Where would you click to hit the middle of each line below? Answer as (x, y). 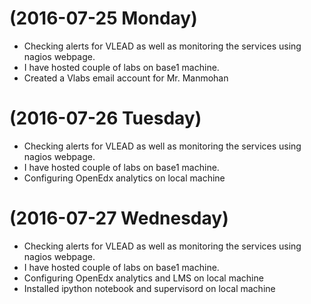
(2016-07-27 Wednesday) (119, 218)
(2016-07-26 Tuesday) (105, 118)
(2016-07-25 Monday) (103, 18)
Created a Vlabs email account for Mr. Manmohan (126, 78)
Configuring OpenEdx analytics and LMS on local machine (143, 278)
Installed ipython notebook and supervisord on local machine (149, 288)
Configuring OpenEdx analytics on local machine (124, 178)
